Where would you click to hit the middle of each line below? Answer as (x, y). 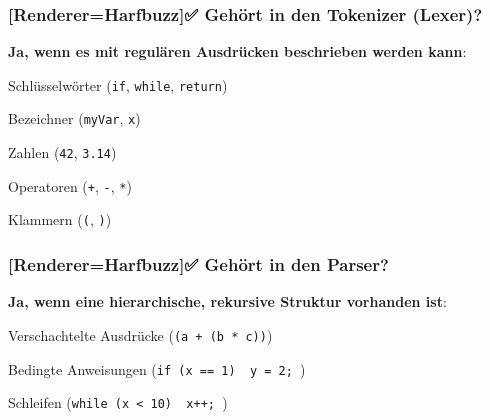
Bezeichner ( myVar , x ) (74, 118)
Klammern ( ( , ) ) (60, 219)
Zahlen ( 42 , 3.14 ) (62, 152)
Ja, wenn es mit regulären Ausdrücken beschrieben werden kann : (237, 51)
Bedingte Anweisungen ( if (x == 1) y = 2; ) (157, 368)
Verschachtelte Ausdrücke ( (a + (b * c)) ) (140, 334)
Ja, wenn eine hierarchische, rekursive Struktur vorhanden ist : (227, 301)
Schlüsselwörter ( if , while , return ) (118, 84)
